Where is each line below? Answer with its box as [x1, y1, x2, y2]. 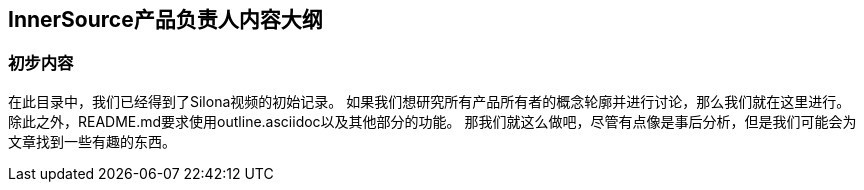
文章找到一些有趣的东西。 [8, 132, 176, 150]
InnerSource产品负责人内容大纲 [8, 7, 323, 32]
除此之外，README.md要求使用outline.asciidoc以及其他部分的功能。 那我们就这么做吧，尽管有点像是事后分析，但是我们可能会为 [8, 112, 857, 130]
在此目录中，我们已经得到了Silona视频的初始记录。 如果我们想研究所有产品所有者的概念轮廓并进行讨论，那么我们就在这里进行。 [8, 92, 851, 110]
